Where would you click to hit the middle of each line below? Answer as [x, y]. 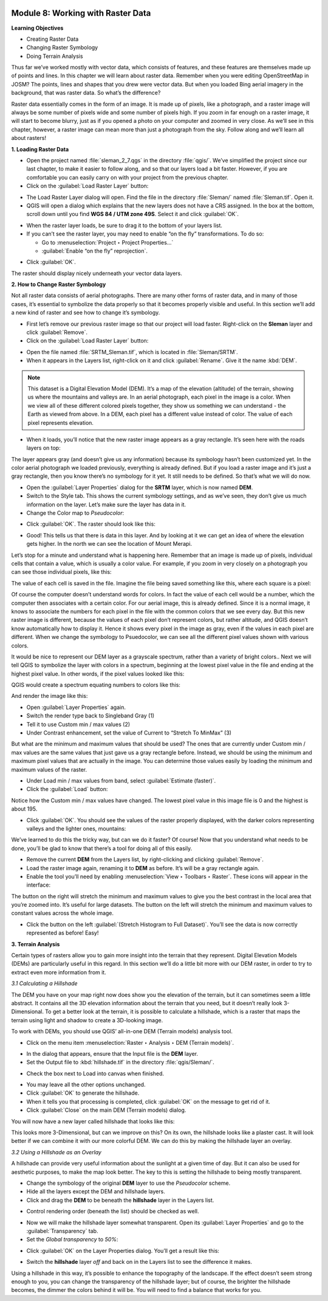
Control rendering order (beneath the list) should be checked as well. [113, 1212]
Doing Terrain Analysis [55, 56]
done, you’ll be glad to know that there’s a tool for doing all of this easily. [102, 848]
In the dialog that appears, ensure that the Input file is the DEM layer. [112, 1053]
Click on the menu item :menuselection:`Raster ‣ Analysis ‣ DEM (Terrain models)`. [130, 1042]
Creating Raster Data [53, 39]
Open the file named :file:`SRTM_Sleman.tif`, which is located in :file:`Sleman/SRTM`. [132, 352]
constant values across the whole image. [63, 913]
